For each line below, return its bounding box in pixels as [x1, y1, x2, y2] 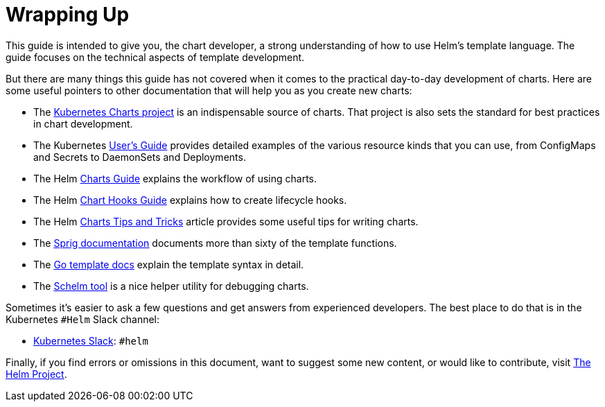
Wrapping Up [6, 3, 130, 26]
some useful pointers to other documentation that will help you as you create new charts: [6, 84, 412, 96]
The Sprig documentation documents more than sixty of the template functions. [33, 236, 397, 249]
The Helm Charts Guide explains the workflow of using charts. [33, 172, 317, 184]
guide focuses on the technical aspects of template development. [6, 51, 305, 63]
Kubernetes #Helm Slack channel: [6, 313, 160, 325]
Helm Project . [6, 367, 67, 380]
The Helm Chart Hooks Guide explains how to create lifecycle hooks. [33, 193, 347, 206]
